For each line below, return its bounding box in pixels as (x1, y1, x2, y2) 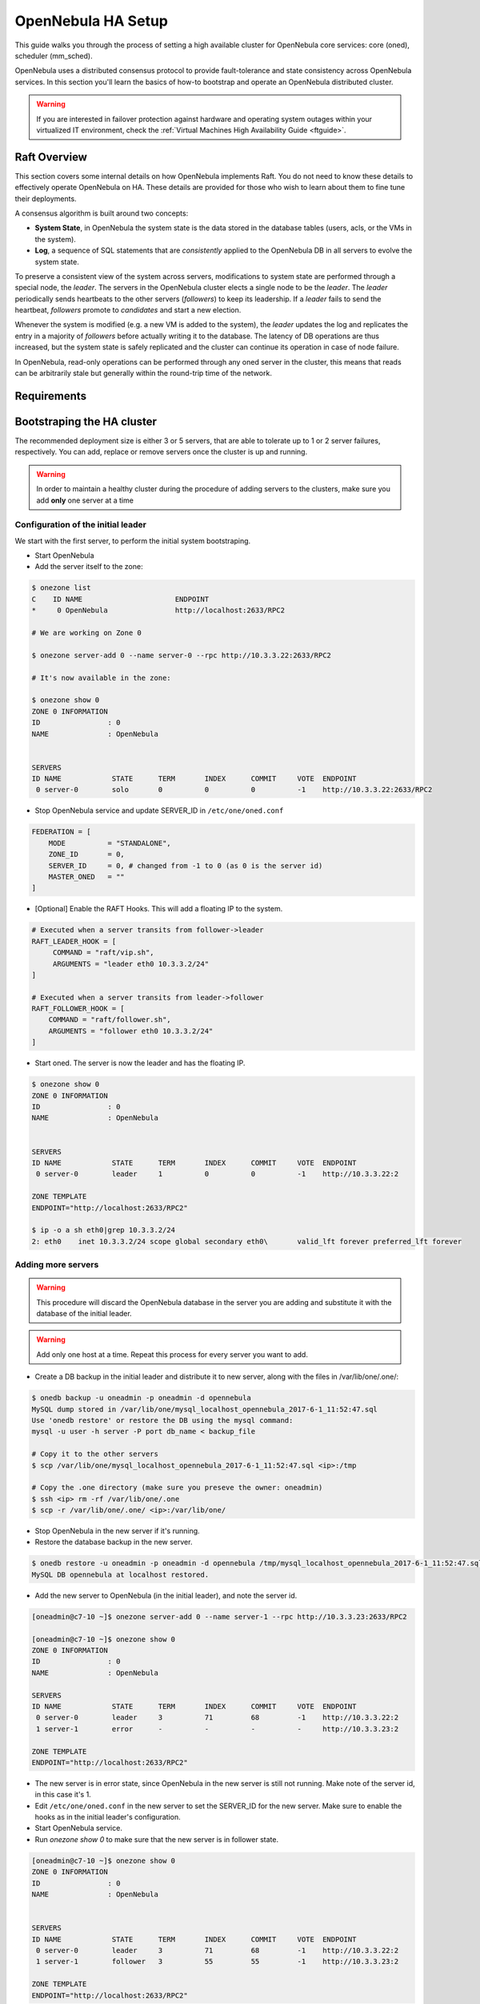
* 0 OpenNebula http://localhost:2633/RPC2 (31, 606, 286, 615)
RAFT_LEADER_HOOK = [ (31, 936, 117, 946)
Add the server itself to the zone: (34, 562, 143, 572)
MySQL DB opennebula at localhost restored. (31, 1570, 210, 1579)
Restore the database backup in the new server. (34, 1537, 193, 1547)
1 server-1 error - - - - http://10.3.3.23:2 (36, 1724, 399, 1733)
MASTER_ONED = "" (48, 872, 126, 881)
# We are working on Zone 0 (31, 628, 142, 637)
